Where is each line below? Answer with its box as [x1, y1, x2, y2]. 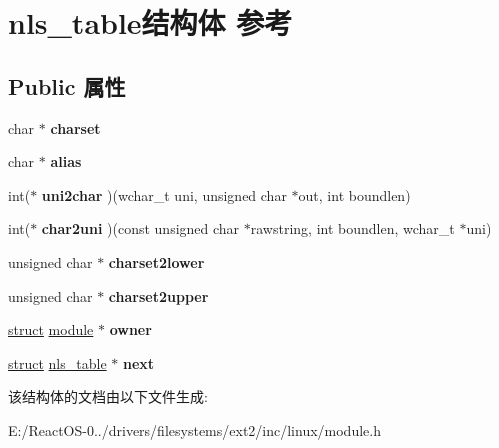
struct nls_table [8, 352, 107, 373]
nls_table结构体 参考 [8, 2, 293, 43]
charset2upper [108, 285, 209, 306]
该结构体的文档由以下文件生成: [8, 386, 208, 407]
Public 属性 [8, 70, 126, 101]
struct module [8, 319, 94, 340]
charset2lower [108, 251, 205, 272]
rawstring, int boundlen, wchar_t [250, 218, 455, 239]
